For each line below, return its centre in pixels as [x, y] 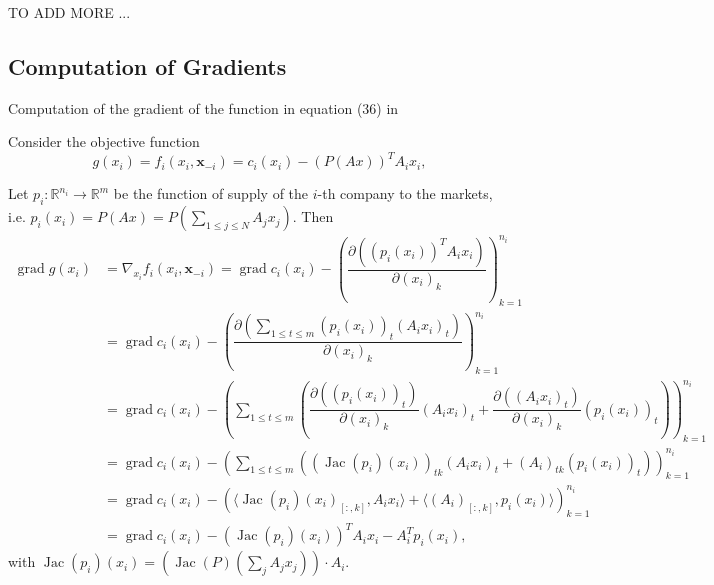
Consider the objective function [104, 141]
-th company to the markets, [405, 193]
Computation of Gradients [147, 65]
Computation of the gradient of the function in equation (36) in [203, 107]
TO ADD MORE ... [69, 12]
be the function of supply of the [211, 193]
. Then [313, 216]
